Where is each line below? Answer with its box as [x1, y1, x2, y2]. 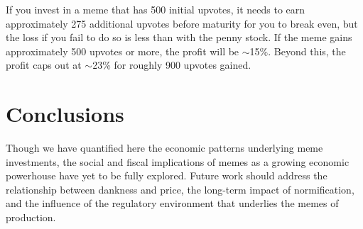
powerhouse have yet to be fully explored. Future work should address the [6, 168, 327, 183]
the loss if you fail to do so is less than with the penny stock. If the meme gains [6, 30, 352, 45]
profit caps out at [6, 57, 82, 72]
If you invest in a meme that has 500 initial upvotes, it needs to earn [6, 2, 305, 16]
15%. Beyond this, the [249, 43, 346, 58]
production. [6, 210, 56, 225]
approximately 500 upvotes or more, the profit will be [6, 43, 239, 58]
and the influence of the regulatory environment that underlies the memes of [6, 196, 339, 211]
